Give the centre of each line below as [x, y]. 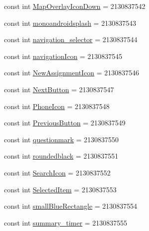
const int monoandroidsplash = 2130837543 [70, 23]
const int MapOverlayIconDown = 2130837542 [75, 6]
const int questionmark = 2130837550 [61, 139]
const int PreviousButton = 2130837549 [65, 123]
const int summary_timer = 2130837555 [66, 222]
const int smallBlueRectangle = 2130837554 [71, 206]
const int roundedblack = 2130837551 [61, 156]
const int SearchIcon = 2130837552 [57, 172]
